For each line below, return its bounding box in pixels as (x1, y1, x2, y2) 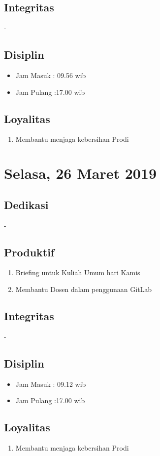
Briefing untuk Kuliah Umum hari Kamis (15, 267, 140, 278)
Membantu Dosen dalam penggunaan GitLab (15, 284, 152, 294)
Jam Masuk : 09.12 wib (15, 378, 86, 389)
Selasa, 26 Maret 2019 (4, 163, 157, 183)
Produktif (4, 244, 55, 259)
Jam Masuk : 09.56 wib (15, 70, 86, 80)
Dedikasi (4, 197, 49, 212)
